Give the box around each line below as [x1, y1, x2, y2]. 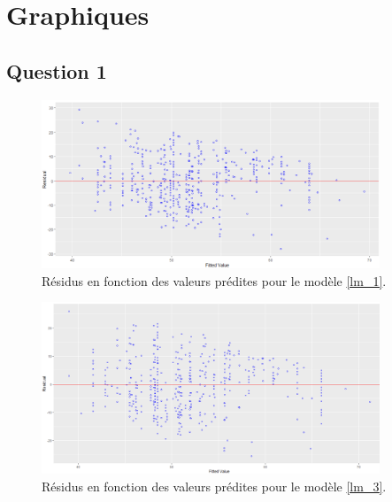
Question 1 [6, 57, 107, 84]
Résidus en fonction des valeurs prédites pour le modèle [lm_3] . [42, 476, 387, 495]
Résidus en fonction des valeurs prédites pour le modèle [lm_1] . [42, 271, 387, 290]
